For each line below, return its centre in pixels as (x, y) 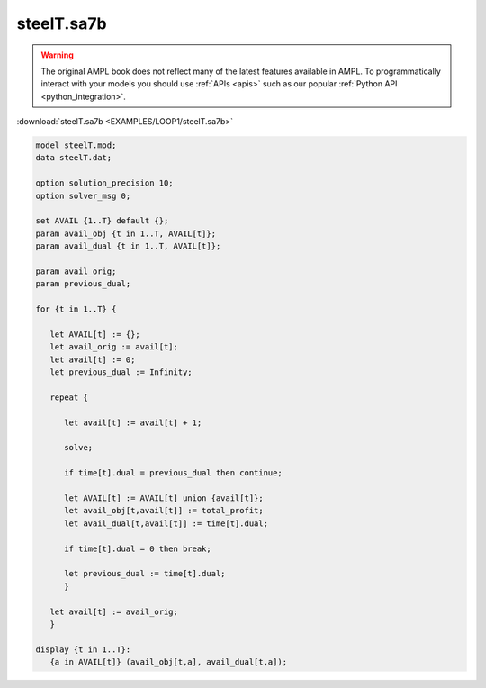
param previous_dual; (83, 284)
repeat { (69, 397)
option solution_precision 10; (105, 183)
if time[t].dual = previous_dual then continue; (173, 473)
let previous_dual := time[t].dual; (145, 574)
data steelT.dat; (74, 158)
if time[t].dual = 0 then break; (138, 548)
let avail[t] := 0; (93, 359)
